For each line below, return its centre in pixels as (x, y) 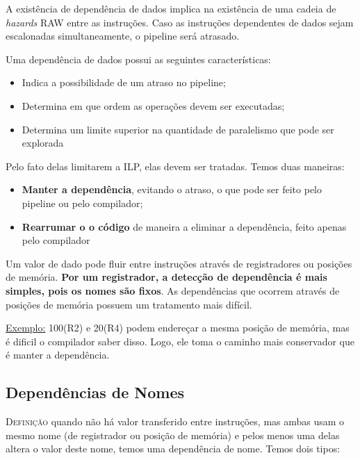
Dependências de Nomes (95, 392)
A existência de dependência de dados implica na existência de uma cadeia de (171, 8)
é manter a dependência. (58, 355)
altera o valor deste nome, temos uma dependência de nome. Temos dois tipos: (173, 449)
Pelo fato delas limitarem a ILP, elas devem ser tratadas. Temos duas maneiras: (175, 166)
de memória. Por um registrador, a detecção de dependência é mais (166, 277)
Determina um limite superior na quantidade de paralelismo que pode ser (178, 129)
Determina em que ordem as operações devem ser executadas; (153, 105)
